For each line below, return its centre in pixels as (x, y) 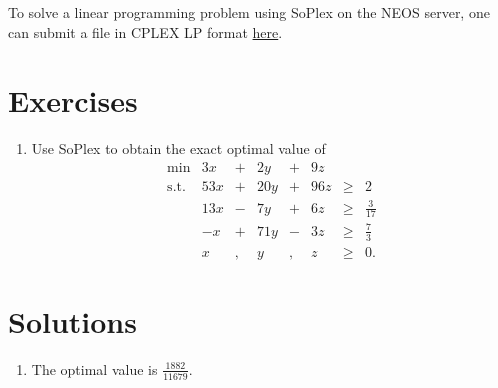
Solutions (72, 320)
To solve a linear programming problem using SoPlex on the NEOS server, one (249, 12)
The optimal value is (94, 368)
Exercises (73, 100)
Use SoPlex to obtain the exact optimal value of (178, 148)
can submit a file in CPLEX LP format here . (145, 31)
